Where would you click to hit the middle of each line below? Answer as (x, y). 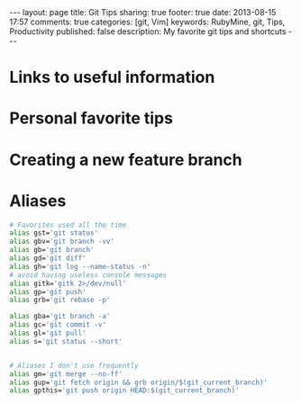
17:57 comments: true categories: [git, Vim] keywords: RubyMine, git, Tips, (147, 22)
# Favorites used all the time (68, 225)
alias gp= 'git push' (48, 292)
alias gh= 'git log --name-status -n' (80, 266)
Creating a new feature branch (126, 160)
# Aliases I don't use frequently (74, 365)
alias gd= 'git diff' (48, 258)
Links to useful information (112, 77)
